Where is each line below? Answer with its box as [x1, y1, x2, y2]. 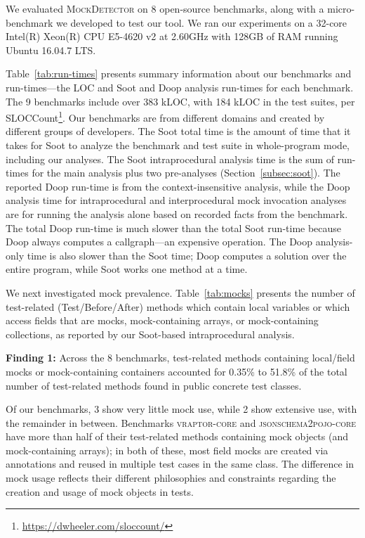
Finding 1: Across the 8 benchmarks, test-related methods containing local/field [6, 350, 355, 365]
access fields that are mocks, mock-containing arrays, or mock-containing [6, 313, 319, 328]
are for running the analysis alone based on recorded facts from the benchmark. [6, 206, 348, 221]
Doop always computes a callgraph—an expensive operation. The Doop [6, 234, 313, 249]
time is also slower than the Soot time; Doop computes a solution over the [27, 248, 347, 262]
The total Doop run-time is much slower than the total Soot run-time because [6, 220, 342, 235]
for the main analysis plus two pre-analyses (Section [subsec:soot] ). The [32, 165, 340, 180]
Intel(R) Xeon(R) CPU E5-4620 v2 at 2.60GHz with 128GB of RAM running [6, 29, 338, 44]
